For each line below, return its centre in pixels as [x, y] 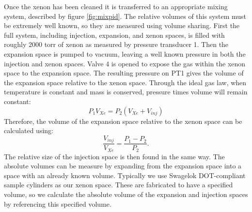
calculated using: [29, 130]
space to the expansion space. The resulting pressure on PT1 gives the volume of [124, 73]
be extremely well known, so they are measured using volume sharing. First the [122, 25]
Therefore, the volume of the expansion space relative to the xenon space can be [123, 121]
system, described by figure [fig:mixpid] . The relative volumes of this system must [125, 16]
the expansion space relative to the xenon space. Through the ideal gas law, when [125, 82]
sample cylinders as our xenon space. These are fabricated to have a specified [118, 185]
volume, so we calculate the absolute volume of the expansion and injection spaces [126, 194]
